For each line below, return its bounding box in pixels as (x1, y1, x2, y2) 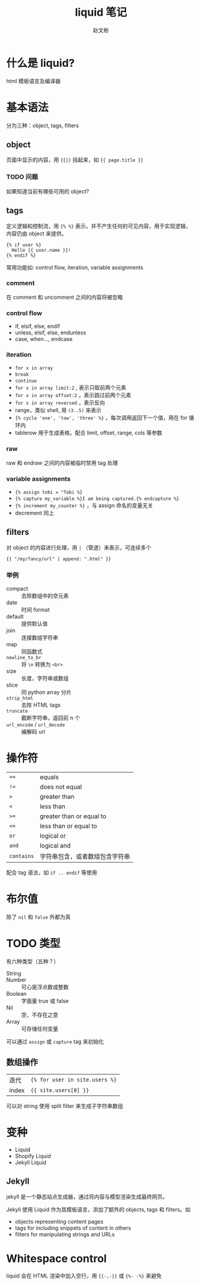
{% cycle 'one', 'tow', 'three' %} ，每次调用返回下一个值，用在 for (14, 414, 188, 422)
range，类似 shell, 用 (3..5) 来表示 (14, 407, 102, 414)
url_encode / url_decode (6, 721, 65, 728)
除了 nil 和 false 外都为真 (6, 913, 71, 921)
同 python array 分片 (21, 689, 72, 696)
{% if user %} (6, 242, 42, 248)
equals (40, 773, 59, 781)
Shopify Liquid (14, 1152, 51, 1160)
